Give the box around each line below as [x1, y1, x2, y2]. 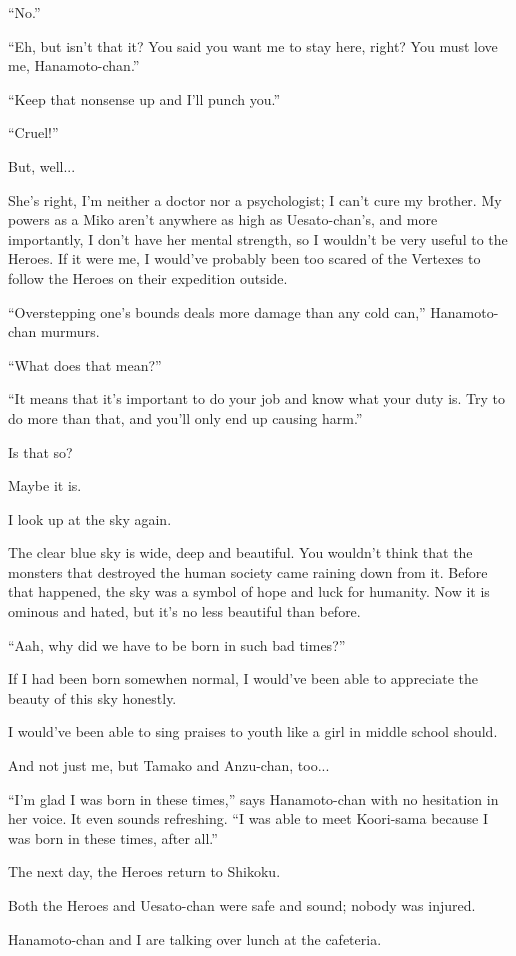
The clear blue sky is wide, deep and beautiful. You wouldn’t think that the [8, 542, 473, 563]
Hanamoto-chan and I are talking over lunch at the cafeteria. [8, 928, 382, 949]
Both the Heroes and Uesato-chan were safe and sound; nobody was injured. [8, 895, 476, 915]
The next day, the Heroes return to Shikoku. [8, 861, 281, 882]
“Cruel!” [8, 122, 59, 143]
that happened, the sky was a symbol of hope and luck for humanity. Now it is [8, 581, 490, 602]
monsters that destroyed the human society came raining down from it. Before [8, 561, 488, 582]
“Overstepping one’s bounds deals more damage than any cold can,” [8, 301, 426, 322]
